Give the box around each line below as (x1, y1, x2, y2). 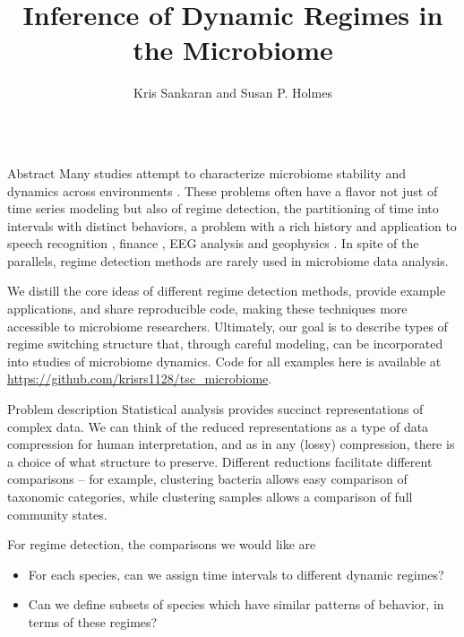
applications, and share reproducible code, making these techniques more (7, 299, 408, 318)
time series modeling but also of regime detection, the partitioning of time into (7, 199, 439, 218)
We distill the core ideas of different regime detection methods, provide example (7, 281, 446, 300)
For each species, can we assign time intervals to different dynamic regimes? (28, 564, 444, 583)
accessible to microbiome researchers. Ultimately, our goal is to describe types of (7, 316, 448, 335)
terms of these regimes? (28, 612, 158, 631)
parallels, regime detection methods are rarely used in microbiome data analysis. (7, 251, 449, 270)
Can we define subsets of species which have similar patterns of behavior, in (28, 595, 444, 614)
